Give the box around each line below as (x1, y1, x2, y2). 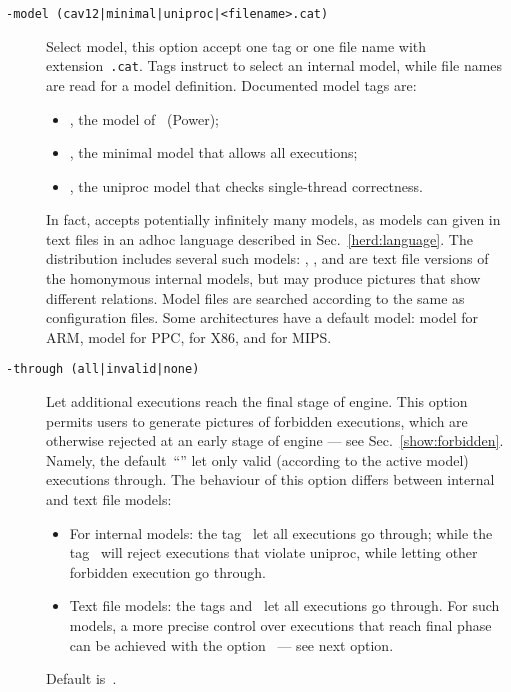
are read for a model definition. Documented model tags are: (46, 74, 417, 95)
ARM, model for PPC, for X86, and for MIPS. (46, 326, 332, 347)
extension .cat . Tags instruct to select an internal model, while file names (46, 55, 503, 76)
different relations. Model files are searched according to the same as (46, 287, 465, 308)
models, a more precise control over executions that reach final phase (69, 615, 492, 636)
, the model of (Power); (69, 108, 219, 129)
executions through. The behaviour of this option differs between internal (46, 469, 495, 490)
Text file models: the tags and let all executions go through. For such (69, 595, 500, 616)
